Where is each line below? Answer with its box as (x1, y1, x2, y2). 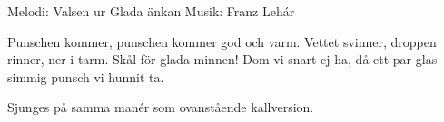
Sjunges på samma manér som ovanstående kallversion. (7, 98, 314, 117)
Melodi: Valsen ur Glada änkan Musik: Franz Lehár (7, 2, 295, 20)
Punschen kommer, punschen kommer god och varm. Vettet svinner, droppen (7, 32, 437, 51)
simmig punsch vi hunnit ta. (7, 67, 164, 86)
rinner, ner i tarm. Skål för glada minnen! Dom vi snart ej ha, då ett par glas (7, 50, 438, 69)
